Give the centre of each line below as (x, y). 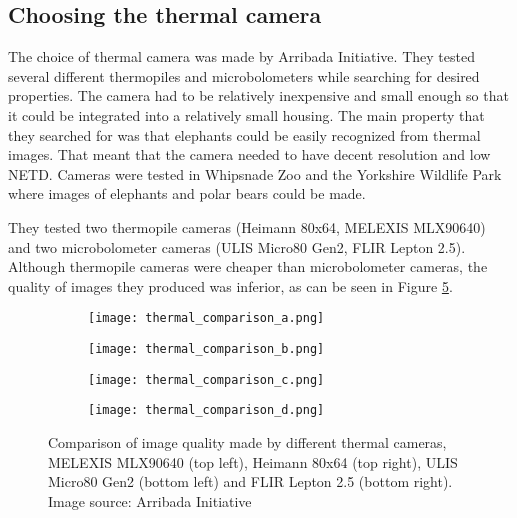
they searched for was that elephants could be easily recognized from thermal (244, 134)
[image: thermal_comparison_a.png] (206, 318)
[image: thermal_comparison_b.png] (206, 348)
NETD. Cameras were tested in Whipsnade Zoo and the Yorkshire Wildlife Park (255, 173)
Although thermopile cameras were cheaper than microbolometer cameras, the (248, 266)
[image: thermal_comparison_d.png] (206, 410)
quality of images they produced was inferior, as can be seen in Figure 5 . (230, 285)
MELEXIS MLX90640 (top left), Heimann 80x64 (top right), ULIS (253, 461)
